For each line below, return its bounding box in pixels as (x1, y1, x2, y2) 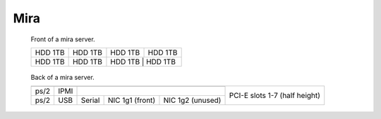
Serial (80, 95, 100, 105)
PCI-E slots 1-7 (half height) (229, 91, 321, 101)
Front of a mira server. (30, 35, 95, 43)
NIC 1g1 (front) (107, 95, 156, 105)
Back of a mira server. (30, 73, 95, 81)
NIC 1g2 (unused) (163, 95, 222, 105)
